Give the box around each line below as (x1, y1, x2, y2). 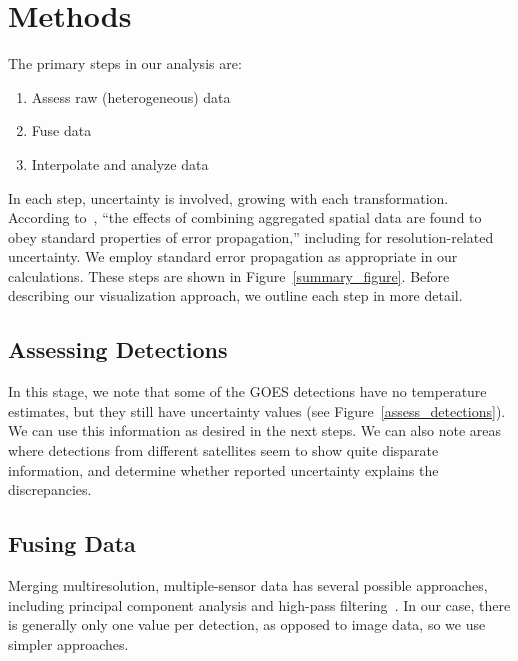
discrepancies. (8, 479, 92, 500)
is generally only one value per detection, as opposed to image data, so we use (8, 614, 486, 635)
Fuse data (31, 120, 92, 141)
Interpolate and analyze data (31, 153, 209, 174)
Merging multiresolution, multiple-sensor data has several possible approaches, (8, 575, 488, 596)
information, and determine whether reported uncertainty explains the (8, 459, 439, 480)
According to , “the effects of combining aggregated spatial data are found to (8, 207, 482, 228)
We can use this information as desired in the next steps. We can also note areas (8, 420, 502, 441)
